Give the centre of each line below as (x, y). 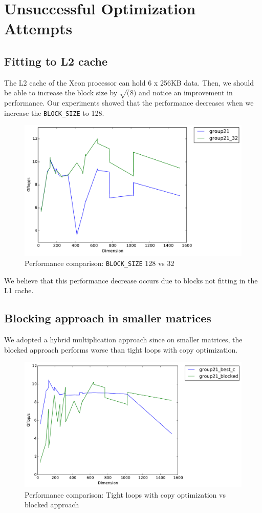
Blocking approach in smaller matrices (108, 318)
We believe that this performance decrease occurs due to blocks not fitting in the (131, 280)
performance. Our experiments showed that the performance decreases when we (129, 103)
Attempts (38, 28)
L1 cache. (19, 290)
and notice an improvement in (186, 93)
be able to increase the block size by (61, 93)
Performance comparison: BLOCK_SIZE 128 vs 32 (100, 263)
